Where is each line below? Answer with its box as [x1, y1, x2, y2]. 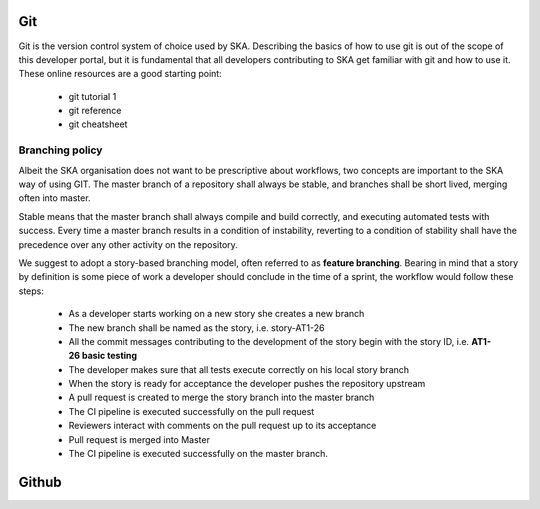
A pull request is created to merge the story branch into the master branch [68, 391, 375, 404]
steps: [18, 285, 44, 297]
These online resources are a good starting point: [18, 68, 222, 80]
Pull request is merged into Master [68, 433, 210, 445]
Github [18, 473, 62, 490]
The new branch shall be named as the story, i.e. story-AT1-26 [68, 321, 325, 334]
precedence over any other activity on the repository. [18, 238, 239, 250]
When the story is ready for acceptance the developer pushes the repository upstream [68, 378, 426, 390]
